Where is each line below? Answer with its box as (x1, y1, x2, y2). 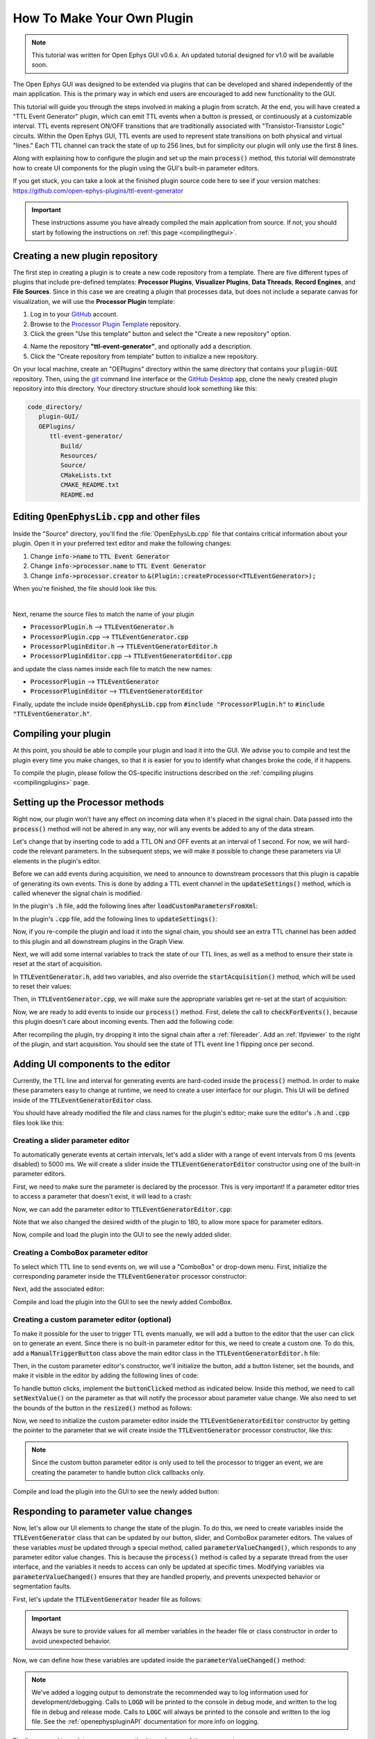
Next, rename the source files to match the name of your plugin (12, 609, 194, 618)
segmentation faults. (12, 1582, 72, 1591)
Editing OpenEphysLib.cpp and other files (12, 511, 201, 522)
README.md (60, 490, 94, 499)
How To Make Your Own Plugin (12, 10, 194, 26)
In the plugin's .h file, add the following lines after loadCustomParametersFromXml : (12, 901, 258, 911)
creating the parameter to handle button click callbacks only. (31, 1468, 205, 1476)
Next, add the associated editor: (12, 1285, 105, 1293)
